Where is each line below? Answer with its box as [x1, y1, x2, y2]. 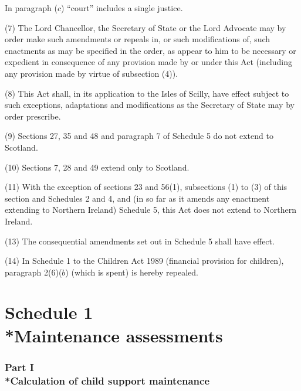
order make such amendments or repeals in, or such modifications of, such [5, 33, 270, 45]
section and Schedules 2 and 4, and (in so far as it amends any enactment [5, 192, 270, 204]
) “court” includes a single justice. [61, 2, 183, 13]
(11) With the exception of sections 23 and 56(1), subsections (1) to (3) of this [5, 181, 288, 193]
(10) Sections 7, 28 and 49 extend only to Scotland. [5, 161, 190, 173]
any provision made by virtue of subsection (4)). [5, 67, 178, 79]
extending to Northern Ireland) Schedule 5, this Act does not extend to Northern [5, 203, 296, 216]
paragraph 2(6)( [5, 266, 62, 278]
